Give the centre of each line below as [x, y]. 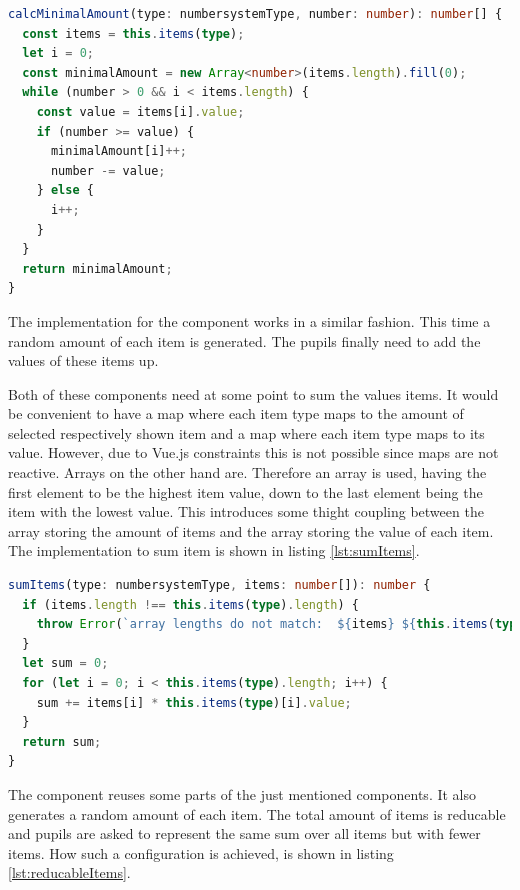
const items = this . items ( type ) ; [133, 33]
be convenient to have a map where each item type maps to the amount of [236, 413]
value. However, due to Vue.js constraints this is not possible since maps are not [253, 452]
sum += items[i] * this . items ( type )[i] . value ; [194, 702]
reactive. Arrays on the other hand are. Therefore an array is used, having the [247, 472]
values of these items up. [83, 360]
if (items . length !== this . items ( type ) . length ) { [190, 604]
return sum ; [62, 741]
